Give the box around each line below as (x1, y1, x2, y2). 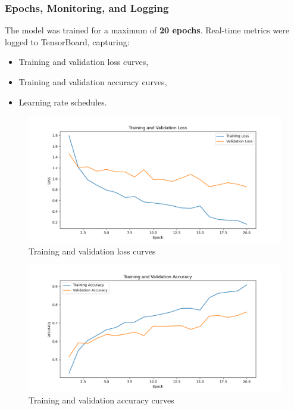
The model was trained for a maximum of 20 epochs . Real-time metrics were (5, 24, 289, 36)
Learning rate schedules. (18, 95, 107, 108)
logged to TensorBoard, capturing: (5, 35, 130, 48)
